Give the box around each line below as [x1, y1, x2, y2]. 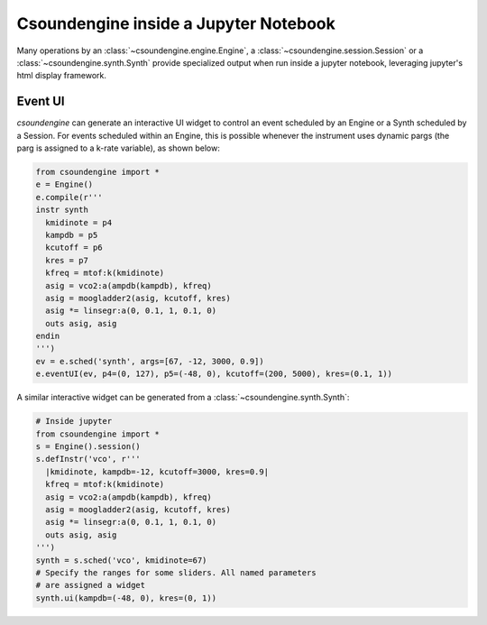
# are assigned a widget [35, 580, 146, 591]
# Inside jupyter [35, 416, 113, 427]
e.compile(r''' [35, 192, 103, 202]
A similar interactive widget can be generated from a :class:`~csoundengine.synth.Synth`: [16, 392, 350, 403]
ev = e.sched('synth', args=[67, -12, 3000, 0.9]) [35, 356, 265, 366]
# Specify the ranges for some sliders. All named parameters [35, 567, 317, 577]
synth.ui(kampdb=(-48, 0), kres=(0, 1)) [35, 593, 216, 603]
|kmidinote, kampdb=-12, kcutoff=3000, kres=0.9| [45, 466, 270, 477]
